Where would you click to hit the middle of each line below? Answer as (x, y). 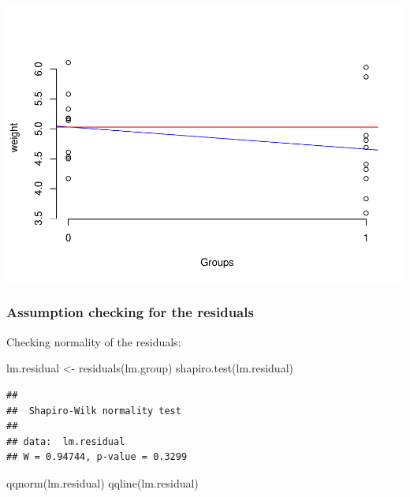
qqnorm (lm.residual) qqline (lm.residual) (102, 482)
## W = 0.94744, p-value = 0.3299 (97, 457)
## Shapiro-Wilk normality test (94, 411)
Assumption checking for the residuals (130, 312)
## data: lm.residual (66, 441)
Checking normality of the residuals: (94, 341)
